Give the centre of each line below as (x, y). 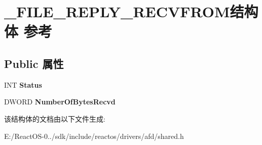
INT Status (23, 84)
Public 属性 (34, 63)
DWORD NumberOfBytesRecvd (60, 102)
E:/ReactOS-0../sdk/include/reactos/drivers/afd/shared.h (94, 136)
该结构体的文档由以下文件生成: (55, 118)
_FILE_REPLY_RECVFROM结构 (131, 11)
